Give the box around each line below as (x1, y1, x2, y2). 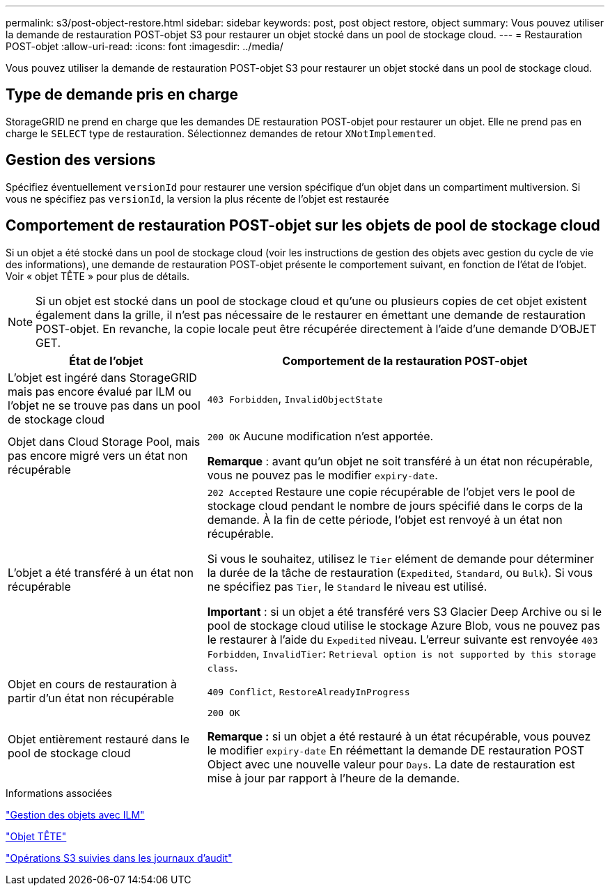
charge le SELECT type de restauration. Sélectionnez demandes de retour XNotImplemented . (6, 127, 437, 139)
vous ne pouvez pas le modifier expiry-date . (207, 467, 438, 482)
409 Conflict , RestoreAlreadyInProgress (207, 683, 410, 698)
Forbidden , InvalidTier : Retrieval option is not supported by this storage (207, 646, 596, 660)
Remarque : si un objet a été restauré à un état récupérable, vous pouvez (207, 729, 591, 743)
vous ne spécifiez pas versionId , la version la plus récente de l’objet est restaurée (6, 192, 389, 205)
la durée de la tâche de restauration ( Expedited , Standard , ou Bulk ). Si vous (207, 565, 593, 580)
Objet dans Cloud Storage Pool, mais (8, 434, 201, 449)
